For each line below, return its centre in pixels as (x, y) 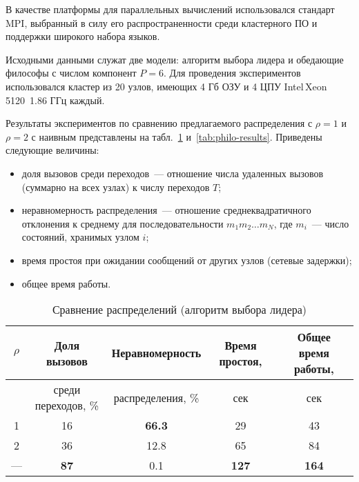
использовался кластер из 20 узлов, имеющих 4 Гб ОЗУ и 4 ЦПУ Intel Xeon (166, 86)
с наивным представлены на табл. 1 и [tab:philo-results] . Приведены (177, 136)
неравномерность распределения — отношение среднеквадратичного (166, 210)
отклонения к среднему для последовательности (123, 223)
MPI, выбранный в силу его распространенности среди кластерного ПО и (162, 22)
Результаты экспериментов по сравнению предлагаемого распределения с (159, 123)
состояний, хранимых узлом (80, 237)
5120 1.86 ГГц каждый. (55, 100)
